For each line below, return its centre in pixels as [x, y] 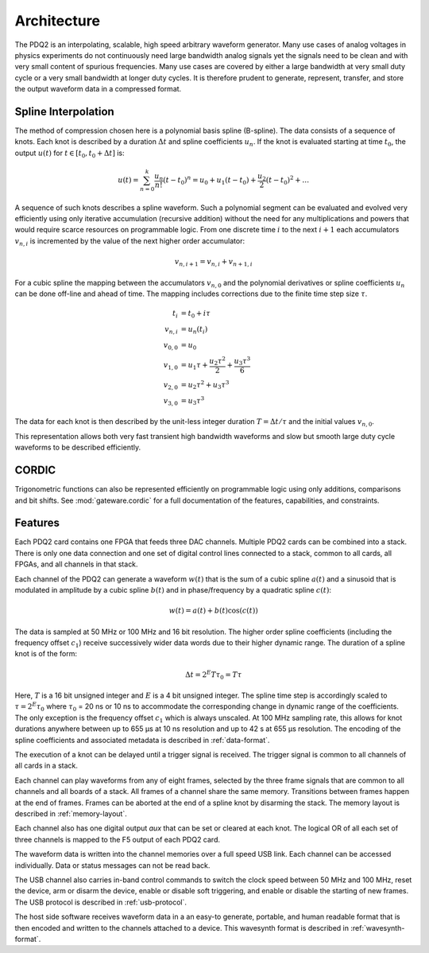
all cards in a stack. [46, 766]
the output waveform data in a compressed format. [98, 89]
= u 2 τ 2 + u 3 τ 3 [205, 385]
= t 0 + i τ [195, 314]
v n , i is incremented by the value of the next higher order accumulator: [130, 241]
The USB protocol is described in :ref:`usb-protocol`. [100, 902]
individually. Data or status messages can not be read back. [112, 865]
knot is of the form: [46, 654]
